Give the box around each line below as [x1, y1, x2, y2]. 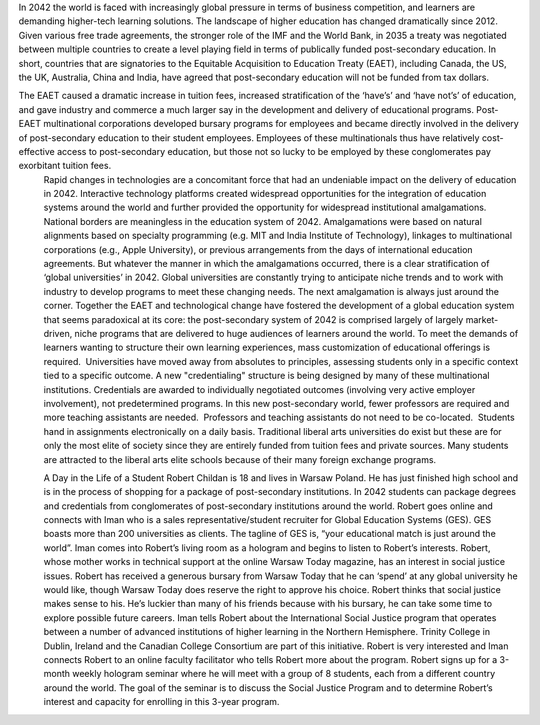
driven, [43, 327, 73, 339]
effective [18, 145, 55, 157]
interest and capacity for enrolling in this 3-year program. [43, 696, 280, 708]
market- [465, 313, 499, 325]
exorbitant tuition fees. [18, 160, 112, 172]
